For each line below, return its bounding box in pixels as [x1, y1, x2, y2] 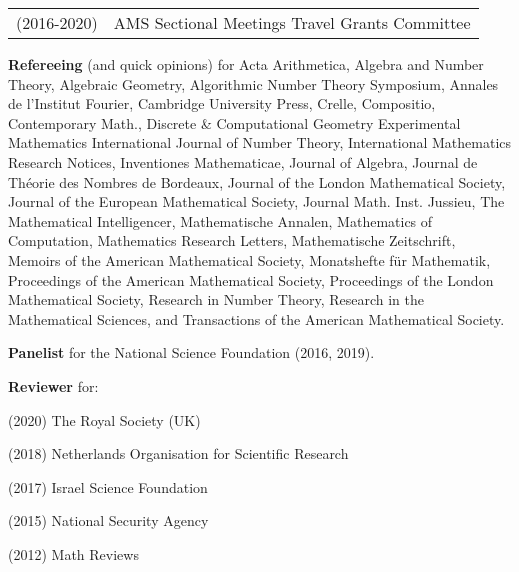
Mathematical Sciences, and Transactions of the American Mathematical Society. [8, 308, 505, 329]
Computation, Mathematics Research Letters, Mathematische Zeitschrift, [8, 230, 456, 251]
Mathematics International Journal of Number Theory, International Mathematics [8, 132, 512, 153]
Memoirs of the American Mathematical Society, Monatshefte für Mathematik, [8, 249, 491, 270]
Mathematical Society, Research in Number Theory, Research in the [8, 289, 425, 310]
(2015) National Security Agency [8, 510, 209, 531]
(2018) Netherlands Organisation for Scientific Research [8, 443, 349, 464]
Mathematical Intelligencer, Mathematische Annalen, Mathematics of [8, 210, 433, 231]
